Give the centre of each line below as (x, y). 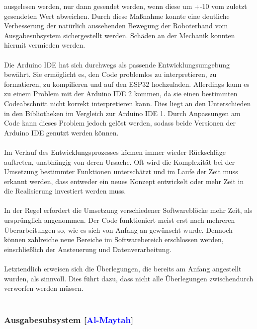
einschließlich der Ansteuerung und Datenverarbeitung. (88, 249)
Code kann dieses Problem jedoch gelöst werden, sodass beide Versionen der (120, 123)
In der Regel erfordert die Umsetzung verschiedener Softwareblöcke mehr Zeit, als (128, 210)
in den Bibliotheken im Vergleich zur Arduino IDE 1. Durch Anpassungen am (122, 113)
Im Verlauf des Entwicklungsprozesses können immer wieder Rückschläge (115, 152)
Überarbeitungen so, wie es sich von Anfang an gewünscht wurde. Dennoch (118, 230)
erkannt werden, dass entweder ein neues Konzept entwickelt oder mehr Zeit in (124, 181)
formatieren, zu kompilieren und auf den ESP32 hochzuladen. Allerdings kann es (127, 84)
